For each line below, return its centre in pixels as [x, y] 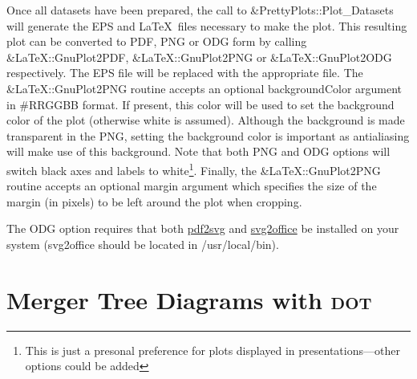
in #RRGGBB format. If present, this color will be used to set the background [200, 104]
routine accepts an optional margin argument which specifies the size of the [192, 186]
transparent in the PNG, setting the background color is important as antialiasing [208, 135]
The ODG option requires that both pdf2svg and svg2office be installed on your [203, 228]
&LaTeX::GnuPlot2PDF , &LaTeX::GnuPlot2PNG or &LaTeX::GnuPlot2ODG [199, 57]
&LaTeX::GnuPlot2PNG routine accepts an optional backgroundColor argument [204, 88]
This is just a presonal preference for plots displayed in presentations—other [213, 350]
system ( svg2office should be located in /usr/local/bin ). [143, 244]
